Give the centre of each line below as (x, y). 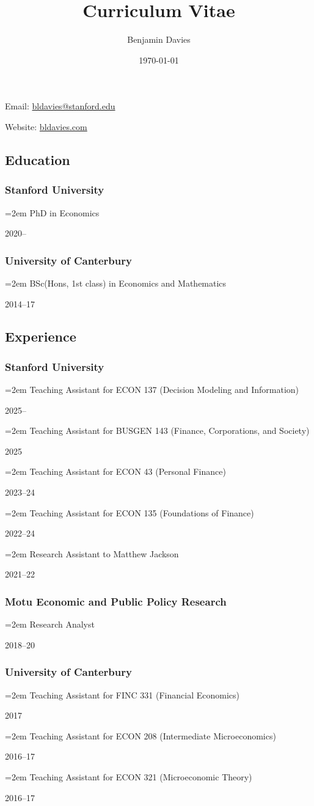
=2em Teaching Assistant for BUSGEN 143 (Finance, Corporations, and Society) (157, 430)
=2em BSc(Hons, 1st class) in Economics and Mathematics (116, 283)
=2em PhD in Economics (52, 212)
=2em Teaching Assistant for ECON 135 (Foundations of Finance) (130, 512)
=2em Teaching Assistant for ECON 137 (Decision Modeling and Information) (152, 390)
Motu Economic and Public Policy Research (116, 601)
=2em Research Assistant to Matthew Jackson (92, 553)
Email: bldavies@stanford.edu (60, 106)
